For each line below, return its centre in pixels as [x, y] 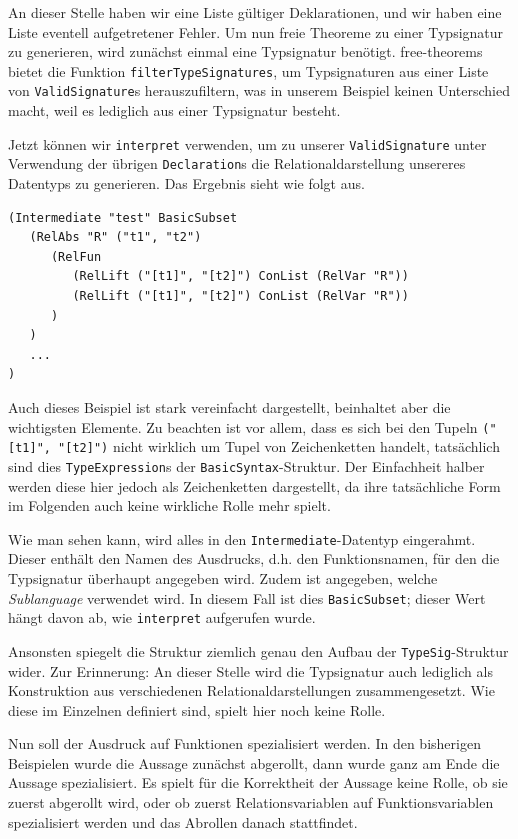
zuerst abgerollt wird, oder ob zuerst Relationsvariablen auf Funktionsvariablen [251, 802]
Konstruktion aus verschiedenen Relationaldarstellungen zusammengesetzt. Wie [251, 690]
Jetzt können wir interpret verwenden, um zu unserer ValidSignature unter [247, 143]
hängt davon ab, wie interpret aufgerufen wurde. [162, 617]
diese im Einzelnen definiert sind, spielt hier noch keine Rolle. [197, 709]
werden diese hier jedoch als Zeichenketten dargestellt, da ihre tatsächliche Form [254, 485]
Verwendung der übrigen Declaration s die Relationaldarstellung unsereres [237, 163]
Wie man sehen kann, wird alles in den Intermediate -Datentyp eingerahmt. [242, 538]
